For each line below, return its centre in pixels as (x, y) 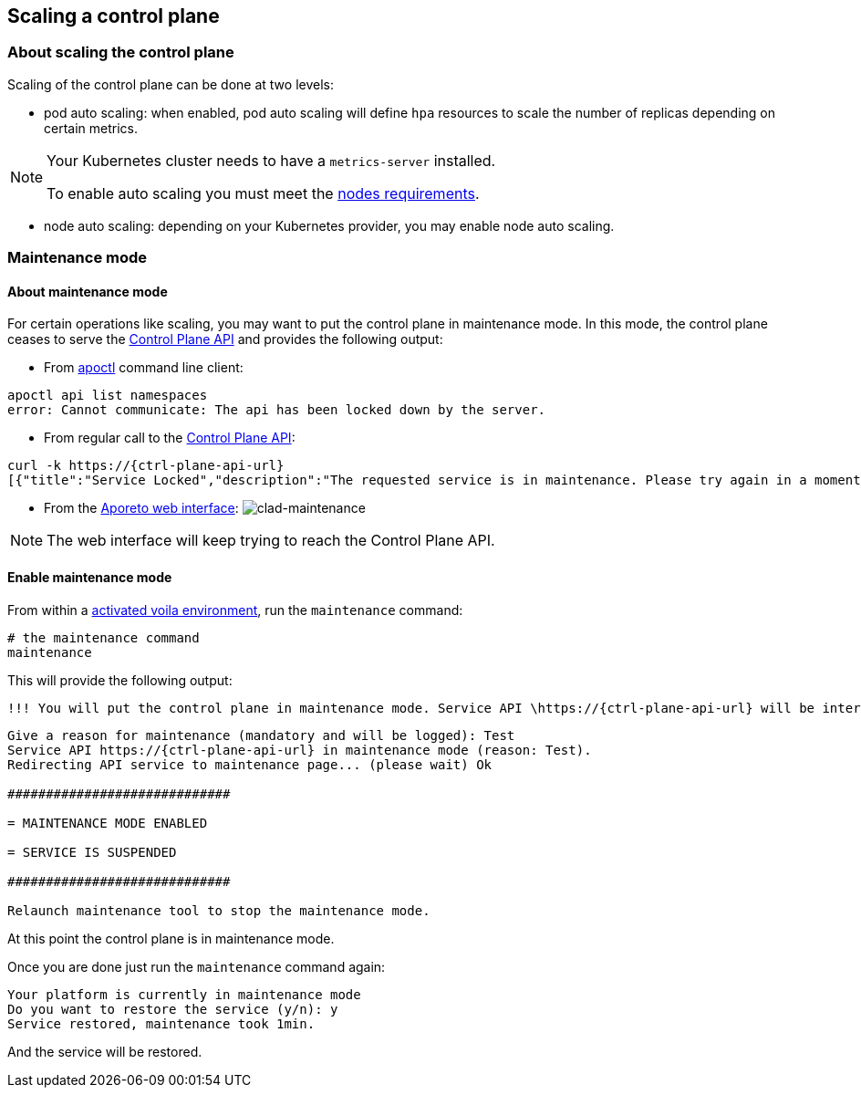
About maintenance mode (88, 291)
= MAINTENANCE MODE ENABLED (108, 823)
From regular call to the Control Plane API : (170, 438)
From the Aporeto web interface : (141, 508)
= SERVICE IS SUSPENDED (92, 852)
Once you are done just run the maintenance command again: (197, 966)
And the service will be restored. (105, 1051)
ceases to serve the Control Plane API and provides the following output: (225, 339)
